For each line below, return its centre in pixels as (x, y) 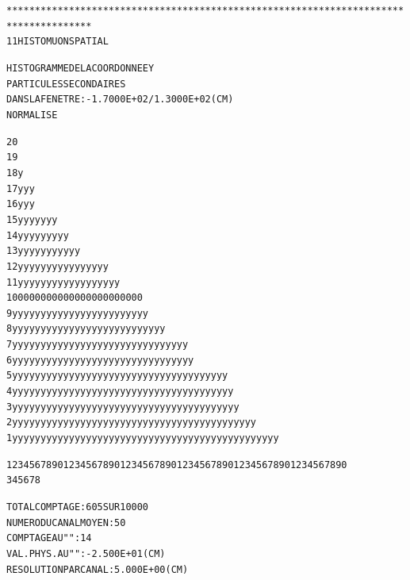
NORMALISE (32, 115)
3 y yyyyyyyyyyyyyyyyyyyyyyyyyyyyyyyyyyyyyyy (123, 407)
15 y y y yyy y (32, 219)
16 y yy (21, 204)
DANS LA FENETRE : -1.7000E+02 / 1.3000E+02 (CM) (120, 100)
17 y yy (21, 188)
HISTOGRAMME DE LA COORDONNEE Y (80, 68)
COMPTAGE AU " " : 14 (49, 538)
